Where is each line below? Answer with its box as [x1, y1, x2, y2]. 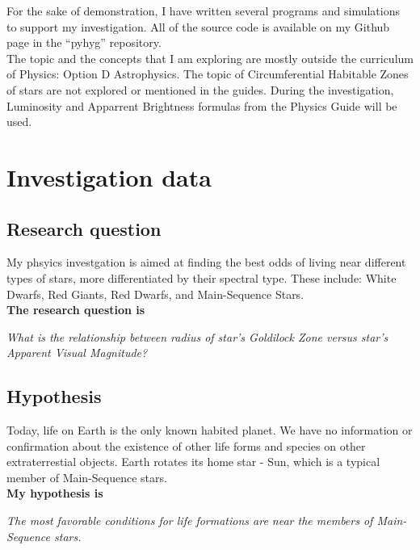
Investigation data [6, 160, 212, 193]
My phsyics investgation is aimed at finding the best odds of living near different [6, 254, 406, 271]
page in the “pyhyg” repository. [6, 34, 162, 51]
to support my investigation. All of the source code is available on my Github [6, 18, 390, 35]
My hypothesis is [6, 485, 103, 502]
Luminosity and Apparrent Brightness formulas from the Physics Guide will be [6, 97, 397, 114]
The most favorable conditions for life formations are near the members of [6, 512, 373, 529]
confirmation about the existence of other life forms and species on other [6, 437, 366, 454]
